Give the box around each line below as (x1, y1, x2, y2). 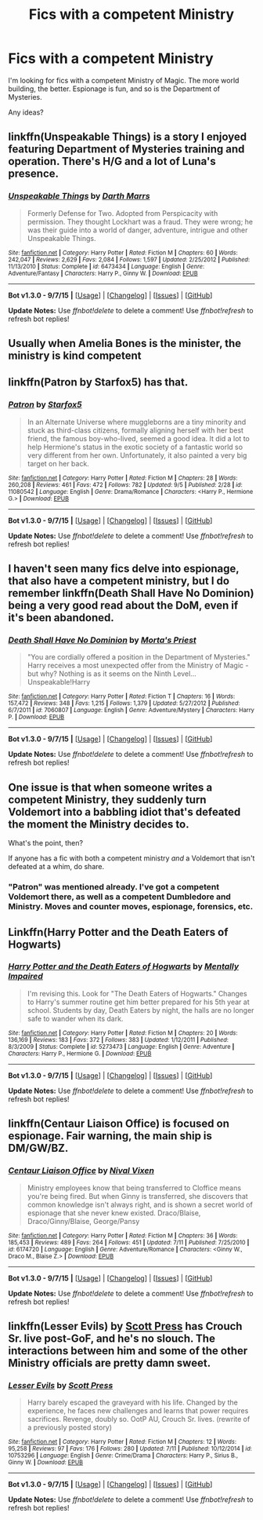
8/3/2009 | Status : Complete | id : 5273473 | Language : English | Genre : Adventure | (8, 1043, 235, 1050)
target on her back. (27, 459, 90, 468)
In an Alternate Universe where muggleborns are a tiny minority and (27, 417, 247, 426)
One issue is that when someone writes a (8, 780, 213, 794)
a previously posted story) (27, 1423, 112, 1432)
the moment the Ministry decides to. (8, 817, 189, 831)
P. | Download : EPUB (8, 713, 65, 722)
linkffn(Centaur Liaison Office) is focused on (8, 1117, 229, 1131)
